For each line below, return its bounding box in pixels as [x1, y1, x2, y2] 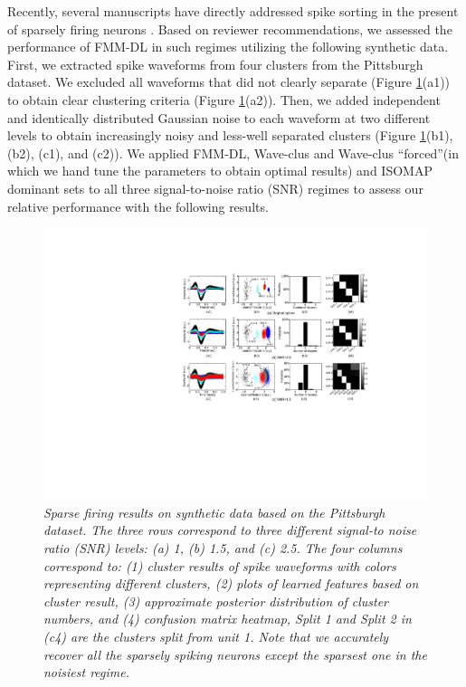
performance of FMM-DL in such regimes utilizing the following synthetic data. [7, 37, 449, 56]
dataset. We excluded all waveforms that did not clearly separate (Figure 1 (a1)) [7, 72, 451, 91]
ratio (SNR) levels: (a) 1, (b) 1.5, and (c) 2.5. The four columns [43, 538, 403, 557]
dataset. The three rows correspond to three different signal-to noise [43, 520, 417, 539]
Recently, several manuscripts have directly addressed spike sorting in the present [7, 2, 459, 20]
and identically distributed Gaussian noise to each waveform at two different [7, 108, 431, 127]
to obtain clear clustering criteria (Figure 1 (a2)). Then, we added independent [7, 90, 441, 109]
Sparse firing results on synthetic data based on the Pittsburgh [43, 502, 385, 521]
